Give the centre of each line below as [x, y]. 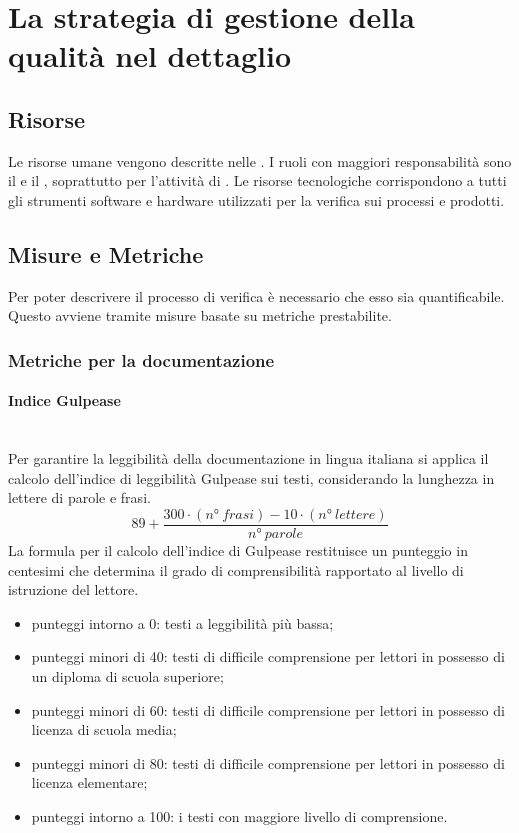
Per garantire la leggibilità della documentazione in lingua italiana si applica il [248, 458]
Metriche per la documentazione [141, 359]
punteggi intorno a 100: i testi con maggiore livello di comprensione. [239, 815]
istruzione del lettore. [73, 589]
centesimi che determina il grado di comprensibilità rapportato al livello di [236, 569]
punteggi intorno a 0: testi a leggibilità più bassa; [182, 622]
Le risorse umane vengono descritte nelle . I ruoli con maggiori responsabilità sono [260, 160]
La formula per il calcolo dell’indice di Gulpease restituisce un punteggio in [238, 550]
